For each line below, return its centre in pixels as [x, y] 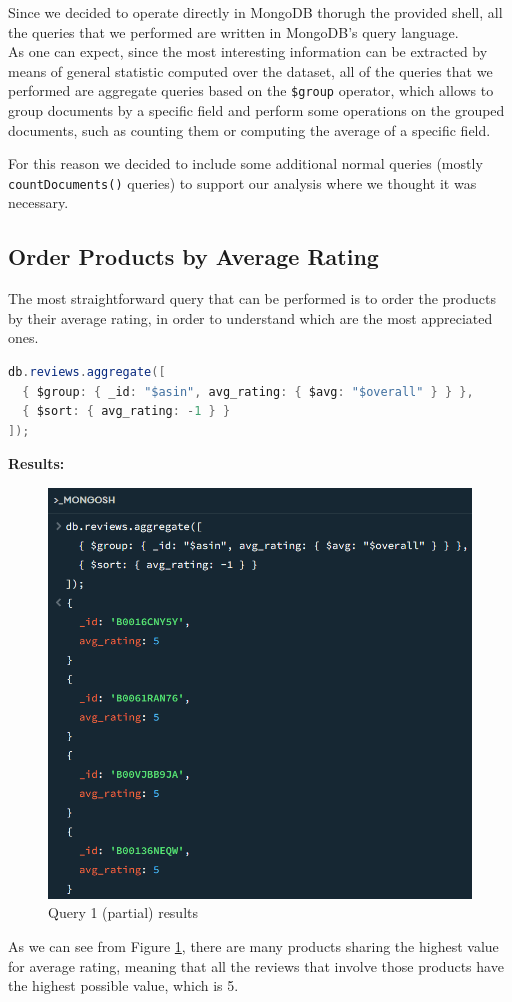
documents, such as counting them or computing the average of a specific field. [249, 129]
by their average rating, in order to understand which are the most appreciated [250, 317]
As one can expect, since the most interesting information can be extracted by [248, 51]
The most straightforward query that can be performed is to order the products [252, 298]
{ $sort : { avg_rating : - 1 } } [126, 411]
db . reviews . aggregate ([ [87, 372]
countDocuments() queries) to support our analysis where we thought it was [242, 182]
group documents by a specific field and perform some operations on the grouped [256, 110]
